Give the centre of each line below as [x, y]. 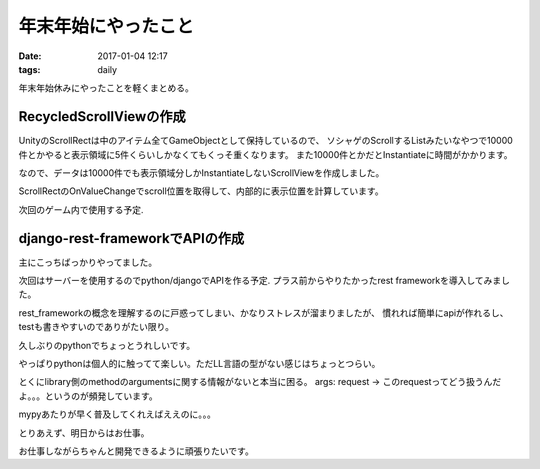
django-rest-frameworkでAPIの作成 [131, 238]
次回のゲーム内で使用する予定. [81, 209]
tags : [29, 69]
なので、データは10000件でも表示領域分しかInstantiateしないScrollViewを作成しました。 [201, 173]
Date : [30, 56]
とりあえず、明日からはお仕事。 [84, 432]
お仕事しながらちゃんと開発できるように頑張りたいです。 [136, 451]
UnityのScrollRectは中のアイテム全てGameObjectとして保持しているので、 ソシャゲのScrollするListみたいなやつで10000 [266, 141]
